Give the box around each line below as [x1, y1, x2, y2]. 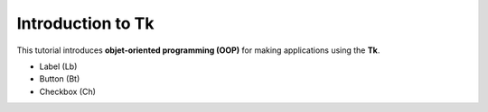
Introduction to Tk [16, 13, 155, 33]
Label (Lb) [39, 61, 78, 72]
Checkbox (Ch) [39, 86, 97, 97]
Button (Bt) [39, 73, 80, 84]
